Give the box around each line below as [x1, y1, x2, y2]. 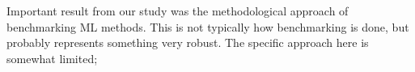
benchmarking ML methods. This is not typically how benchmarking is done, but [6, 18, 409, 35]
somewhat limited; [6, 49, 98, 66]
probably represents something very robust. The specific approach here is [6, 34, 369, 51]
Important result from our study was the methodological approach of [6, 2, 349, 19]
